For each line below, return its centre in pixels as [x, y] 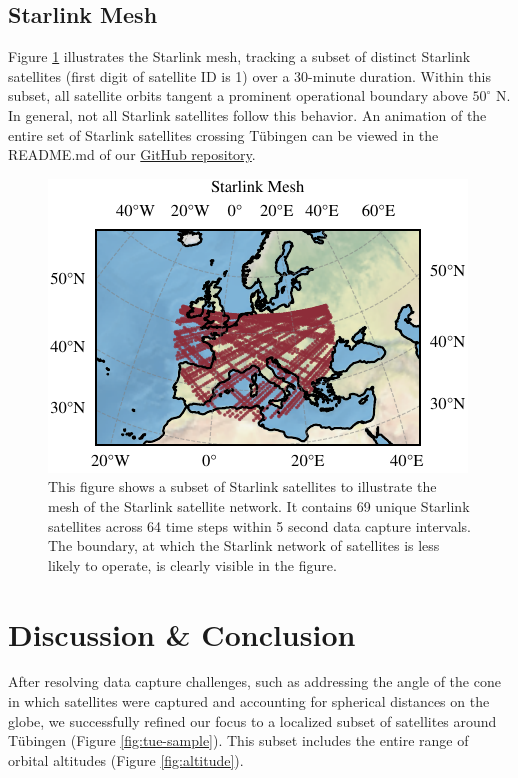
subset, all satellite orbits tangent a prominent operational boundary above [238, 95]
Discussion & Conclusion [182, 633]
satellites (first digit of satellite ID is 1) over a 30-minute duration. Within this [249, 75]
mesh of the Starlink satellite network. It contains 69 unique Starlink [259, 505]
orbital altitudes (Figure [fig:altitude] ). [126, 759]
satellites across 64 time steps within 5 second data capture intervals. [260, 525]
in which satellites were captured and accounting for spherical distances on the [249, 701]
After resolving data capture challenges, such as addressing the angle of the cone [254, 681]
